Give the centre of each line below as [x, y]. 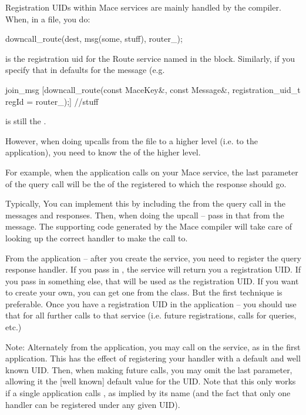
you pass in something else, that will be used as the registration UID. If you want [152, 280]
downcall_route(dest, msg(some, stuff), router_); [94, 39]
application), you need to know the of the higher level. [103, 152]
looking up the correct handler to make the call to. [97, 238]
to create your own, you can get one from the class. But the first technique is [144, 292]
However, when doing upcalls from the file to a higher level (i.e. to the [132, 140]
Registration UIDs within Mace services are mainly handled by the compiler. [143, 7]
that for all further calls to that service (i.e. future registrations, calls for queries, [151, 315]
